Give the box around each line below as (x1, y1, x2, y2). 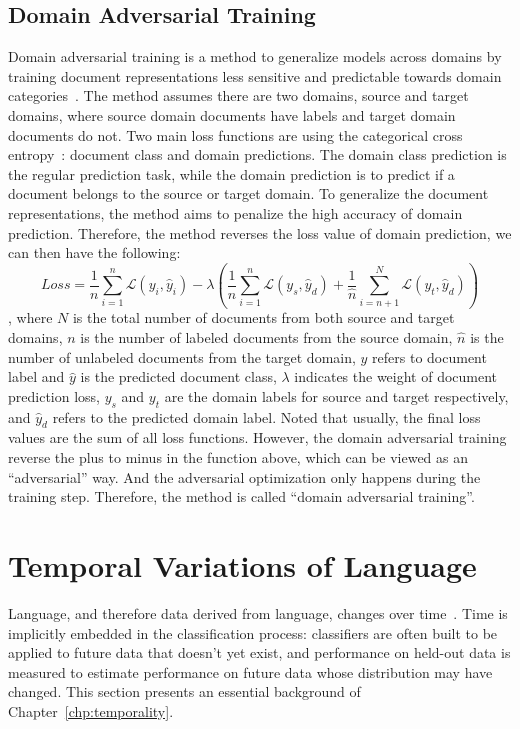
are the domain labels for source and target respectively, (164, 385, 509, 406)
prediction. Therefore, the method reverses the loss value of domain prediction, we (8, 222, 512, 243)
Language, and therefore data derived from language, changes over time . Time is (8, 602, 508, 623)
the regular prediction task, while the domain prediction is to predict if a (8, 163, 455, 184)
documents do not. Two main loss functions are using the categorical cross (8, 124, 463, 145)
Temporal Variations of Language (8, 544, 477, 585)
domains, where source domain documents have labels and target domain (8, 104, 456, 125)
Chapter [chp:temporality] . (8, 700, 174, 721)
